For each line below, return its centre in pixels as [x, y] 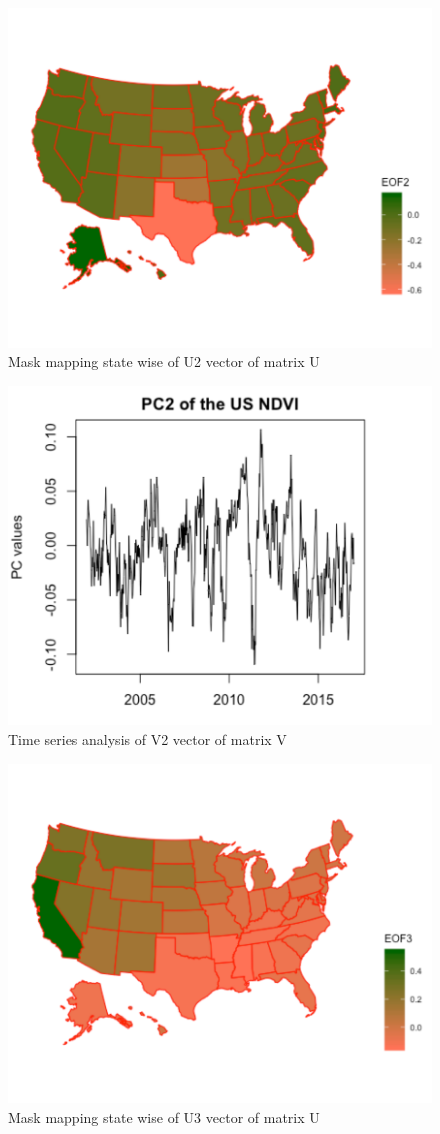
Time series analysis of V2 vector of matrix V [147, 738]
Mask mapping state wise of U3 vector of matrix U [164, 1116]
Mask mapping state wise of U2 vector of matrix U [164, 361]
